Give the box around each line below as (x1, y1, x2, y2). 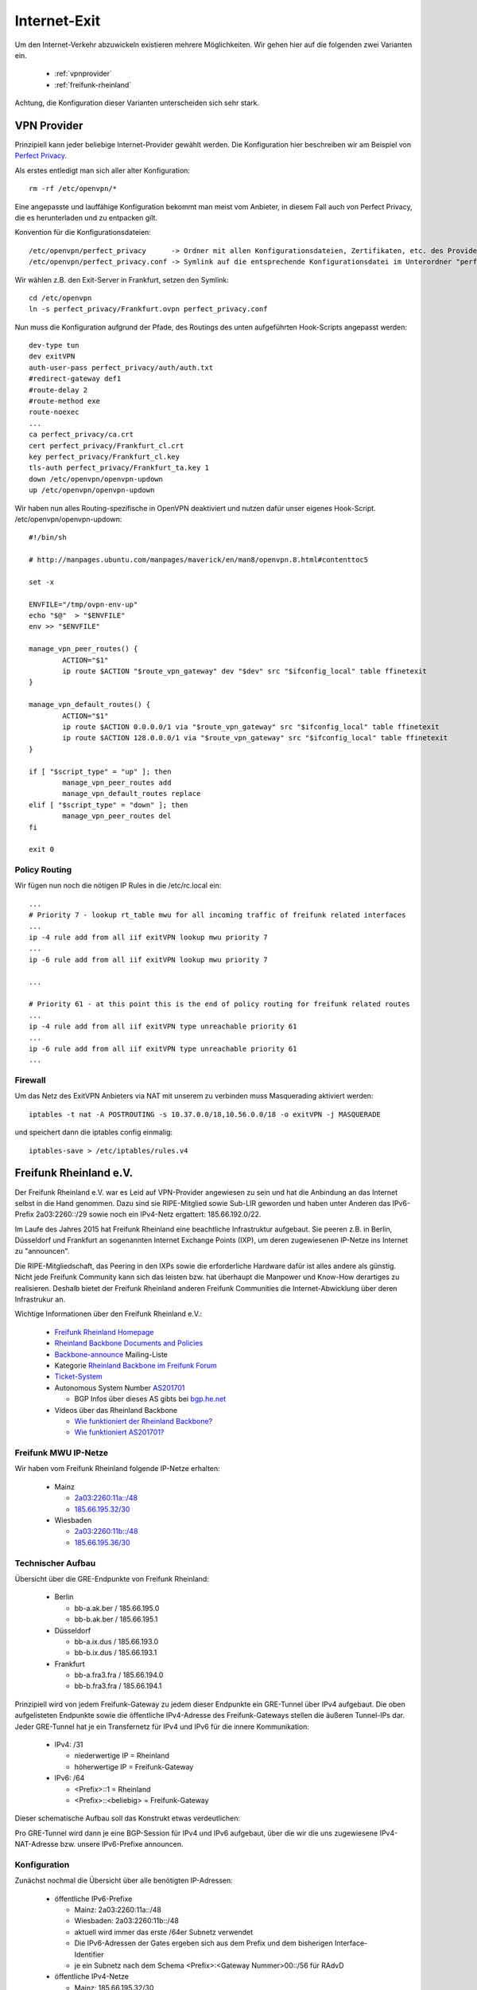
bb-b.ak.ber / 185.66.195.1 (74, 1614, 158, 1624)
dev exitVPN (29, 352, 76, 361)
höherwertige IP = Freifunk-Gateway (74, 1762, 194, 1771)
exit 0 (29, 845, 55, 854)
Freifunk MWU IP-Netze (14, 1447, 109, 1458)
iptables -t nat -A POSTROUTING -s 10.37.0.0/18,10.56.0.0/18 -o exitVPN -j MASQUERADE (29, 1110, 382, 1118)
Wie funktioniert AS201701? (74, 1427, 165, 1437)
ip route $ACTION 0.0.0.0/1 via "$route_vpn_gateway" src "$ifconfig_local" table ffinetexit (62, 722, 440, 732)
